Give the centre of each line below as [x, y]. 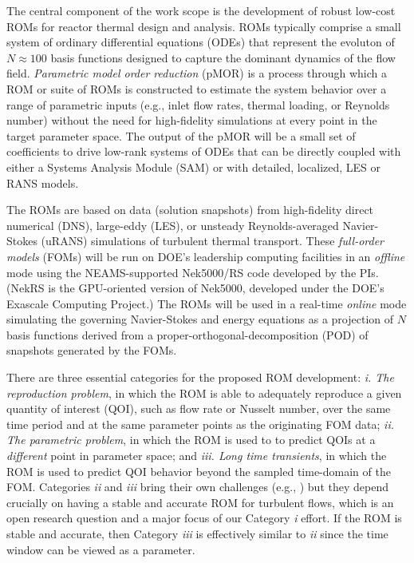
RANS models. [43, 182]
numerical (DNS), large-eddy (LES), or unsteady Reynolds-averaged [173, 225]
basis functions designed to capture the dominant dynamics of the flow [223, 57]
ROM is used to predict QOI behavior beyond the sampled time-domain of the [199, 471]
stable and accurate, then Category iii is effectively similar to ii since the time [197, 533]
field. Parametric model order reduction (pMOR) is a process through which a [197, 73]
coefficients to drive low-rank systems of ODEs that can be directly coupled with [204, 151]
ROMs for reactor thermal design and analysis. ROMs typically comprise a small [204, 26]
